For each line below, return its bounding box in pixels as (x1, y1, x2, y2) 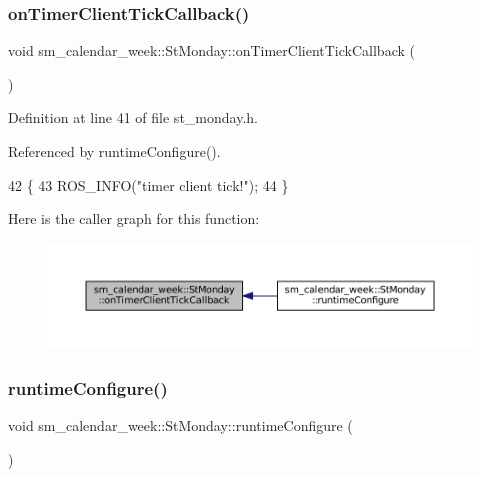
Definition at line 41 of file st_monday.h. (8, 107, 258, 128)
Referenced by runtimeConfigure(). (8, 141, 221, 161)
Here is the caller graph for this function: (8, 208, 260, 229)
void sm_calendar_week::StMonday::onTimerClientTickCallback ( (8, 40, 415, 61)
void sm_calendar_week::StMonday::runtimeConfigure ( (8, 414, 353, 435)
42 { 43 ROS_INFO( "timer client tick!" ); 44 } (8, 174, 289, 195)
